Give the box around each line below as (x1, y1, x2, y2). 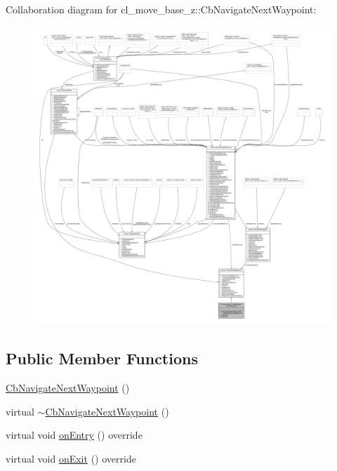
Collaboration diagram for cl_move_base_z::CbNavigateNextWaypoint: (6, 2, 317, 16)
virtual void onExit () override (6, 451, 136, 465)
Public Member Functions (6, 347, 198, 369)
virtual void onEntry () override (6, 427, 143, 442)
